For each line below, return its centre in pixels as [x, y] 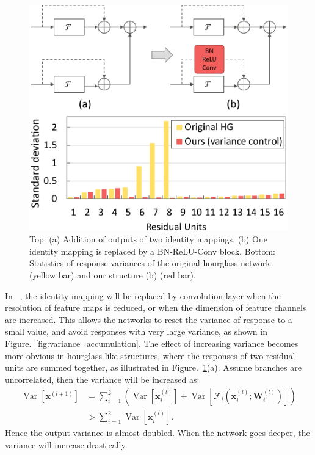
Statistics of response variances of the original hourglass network [150, 263]
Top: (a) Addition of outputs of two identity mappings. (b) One [148, 239]
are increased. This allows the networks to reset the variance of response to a [149, 319]
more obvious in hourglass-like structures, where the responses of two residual [150, 355]
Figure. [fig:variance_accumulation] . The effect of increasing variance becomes [152, 343]
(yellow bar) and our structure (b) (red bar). [113, 275]
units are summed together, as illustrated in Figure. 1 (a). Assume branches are [153, 367]
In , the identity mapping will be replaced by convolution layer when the [143, 295]
